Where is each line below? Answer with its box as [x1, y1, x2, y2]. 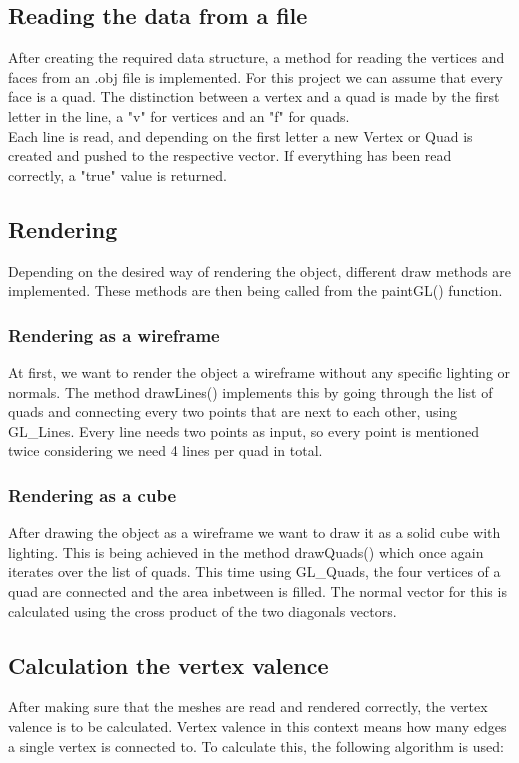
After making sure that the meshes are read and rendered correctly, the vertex [8, 696, 488, 717]
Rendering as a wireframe [8, 322, 220, 347]
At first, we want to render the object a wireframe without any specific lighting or [8, 361, 511, 382]
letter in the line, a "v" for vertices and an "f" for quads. [8, 105, 350, 126]
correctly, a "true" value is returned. [8, 164, 227, 185]
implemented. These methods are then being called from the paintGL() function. [8, 280, 503, 301]
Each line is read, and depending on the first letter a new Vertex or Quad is [8, 125, 473, 146]
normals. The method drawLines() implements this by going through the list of [8, 381, 493, 402]
